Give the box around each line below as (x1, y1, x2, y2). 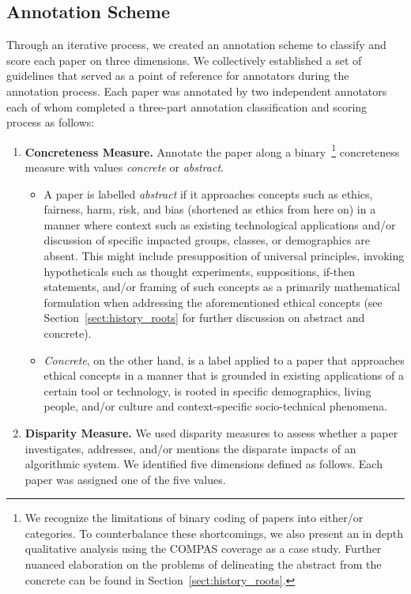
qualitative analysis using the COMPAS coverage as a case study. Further (25, 540, 382, 557)
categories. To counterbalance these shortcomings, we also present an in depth (25, 524, 403, 541)
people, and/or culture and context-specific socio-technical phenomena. (43, 398, 387, 414)
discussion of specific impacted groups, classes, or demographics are (43, 232, 370, 248)
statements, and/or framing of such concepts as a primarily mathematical (43, 278, 401, 295)
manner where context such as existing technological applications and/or (43, 216, 396, 233)
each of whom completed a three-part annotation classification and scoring (6, 98, 368, 115)
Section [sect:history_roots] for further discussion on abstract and (43, 309, 365, 326)
